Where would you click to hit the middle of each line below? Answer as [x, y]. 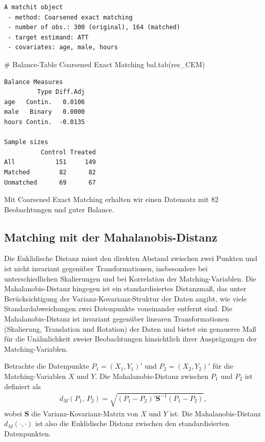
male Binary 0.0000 [45, 112]
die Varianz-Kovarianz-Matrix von [85, 413]
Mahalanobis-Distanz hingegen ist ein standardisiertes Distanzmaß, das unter [125, 288]
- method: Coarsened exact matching [70, 17]
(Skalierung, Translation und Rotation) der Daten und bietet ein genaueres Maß [130, 328]
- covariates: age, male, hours [63, 47]
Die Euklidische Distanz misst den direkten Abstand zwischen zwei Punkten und [131, 258]
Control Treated [68, 152]
